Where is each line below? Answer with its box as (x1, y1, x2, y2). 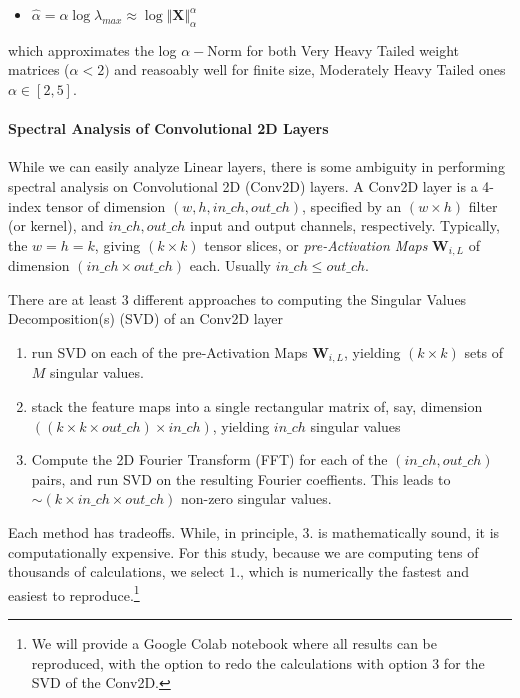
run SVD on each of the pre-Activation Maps (31, 341, 308, 362)
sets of (464, 341, 504, 362)
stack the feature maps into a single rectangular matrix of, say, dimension (31, 396, 483, 417)
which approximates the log (8, 39, 177, 60)
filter (468, 195, 498, 216)
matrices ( (8, 59, 70, 80)
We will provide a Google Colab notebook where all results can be (31, 633, 437, 654)
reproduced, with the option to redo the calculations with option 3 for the (31, 652, 485, 673)
